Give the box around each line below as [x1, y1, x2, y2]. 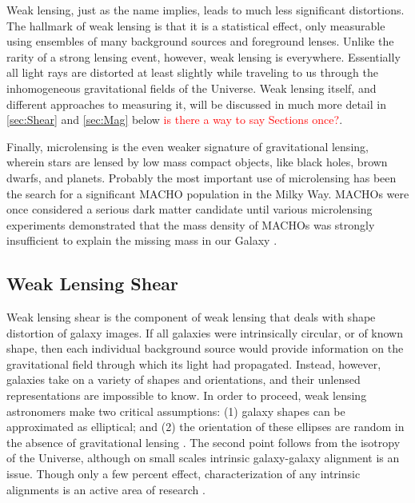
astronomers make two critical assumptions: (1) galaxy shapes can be [6, 402, 345, 419]
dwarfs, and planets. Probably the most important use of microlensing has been [6, 169, 397, 186]
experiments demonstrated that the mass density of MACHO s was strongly [6, 216, 375, 233]
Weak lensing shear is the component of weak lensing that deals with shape [6, 309, 376, 325]
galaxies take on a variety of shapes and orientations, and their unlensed [6, 371, 361, 388]
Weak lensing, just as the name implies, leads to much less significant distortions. [6, 2, 405, 18]
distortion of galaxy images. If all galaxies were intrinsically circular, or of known [6, 324, 404, 341]
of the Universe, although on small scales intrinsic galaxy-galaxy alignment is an [6, 449, 400, 466]
